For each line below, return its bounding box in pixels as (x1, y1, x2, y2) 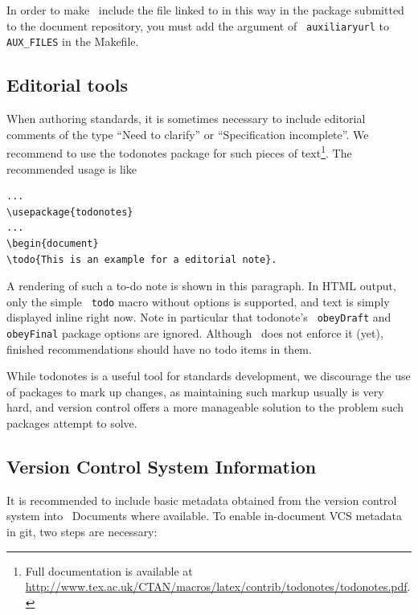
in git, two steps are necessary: (6, 523, 158, 540)
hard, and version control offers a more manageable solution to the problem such (6, 399, 404, 416)
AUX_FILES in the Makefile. (6, 33, 139, 50)
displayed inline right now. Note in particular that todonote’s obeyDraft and (6, 309, 391, 326)
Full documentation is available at (25, 562, 193, 579)
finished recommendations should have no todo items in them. (6, 340, 312, 357)
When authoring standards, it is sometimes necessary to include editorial (6, 110, 366, 127)
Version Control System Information (6, 454, 317, 479)
